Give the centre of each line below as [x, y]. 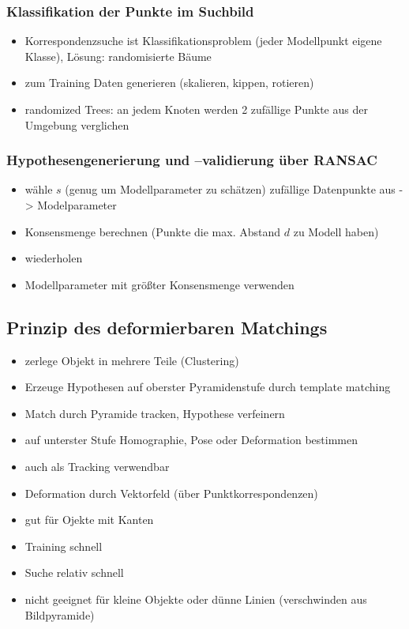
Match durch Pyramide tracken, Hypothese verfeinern [155, 413]
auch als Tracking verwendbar [97, 466]
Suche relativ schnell [74, 573]
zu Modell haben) [336, 231]
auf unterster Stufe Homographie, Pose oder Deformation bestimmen [191, 440]
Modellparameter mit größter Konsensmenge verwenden [159, 284]
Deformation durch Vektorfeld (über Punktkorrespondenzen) [171, 493]
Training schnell [64, 546]
